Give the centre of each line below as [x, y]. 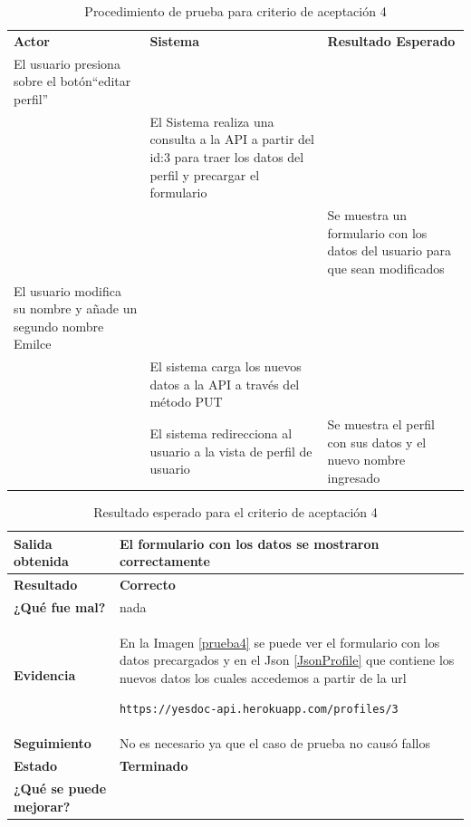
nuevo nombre [366, 460]
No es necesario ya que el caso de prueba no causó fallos [274, 743]
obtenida [41, 561]
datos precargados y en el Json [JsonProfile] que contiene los [287, 660]
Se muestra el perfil [381, 424]
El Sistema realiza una [212, 121]
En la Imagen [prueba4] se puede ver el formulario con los [279, 642]
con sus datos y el [377, 442]
